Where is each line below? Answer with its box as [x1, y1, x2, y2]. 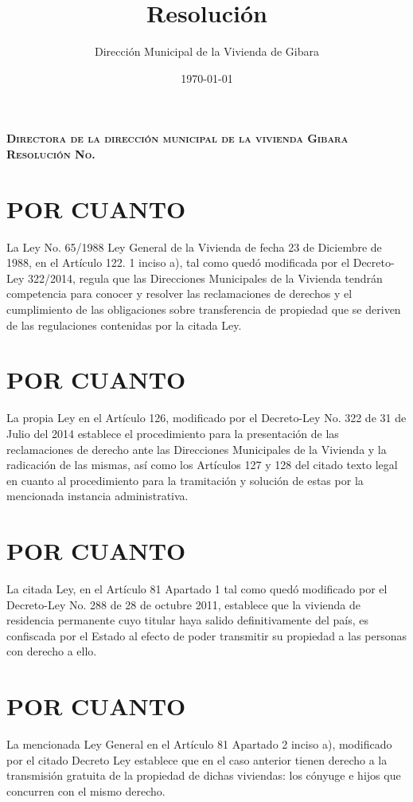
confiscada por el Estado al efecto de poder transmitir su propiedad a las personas [6, 627, 407, 644]
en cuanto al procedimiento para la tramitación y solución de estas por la [6, 471, 364, 488]
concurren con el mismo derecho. [6, 782, 166, 799]
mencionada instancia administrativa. [6, 487, 189, 504]
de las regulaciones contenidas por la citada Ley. [6, 316, 242, 333]
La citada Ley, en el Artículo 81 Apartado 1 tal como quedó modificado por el [6, 581, 388, 597]
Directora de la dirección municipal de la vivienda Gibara [6, 130, 349, 147]
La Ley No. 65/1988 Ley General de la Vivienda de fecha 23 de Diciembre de [6, 238, 382, 255]
